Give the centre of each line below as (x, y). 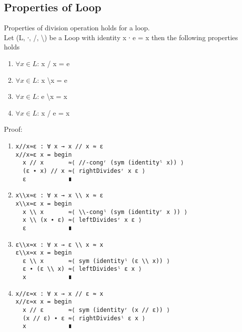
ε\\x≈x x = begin (44, 253)
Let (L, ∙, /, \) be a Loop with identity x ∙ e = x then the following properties (121, 37)
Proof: (13, 129)
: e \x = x (52, 96)
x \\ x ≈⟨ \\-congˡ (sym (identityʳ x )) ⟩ (105, 212)
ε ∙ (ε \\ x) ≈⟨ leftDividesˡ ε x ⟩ (82, 269)
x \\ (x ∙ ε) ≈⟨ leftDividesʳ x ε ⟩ (82, 220)
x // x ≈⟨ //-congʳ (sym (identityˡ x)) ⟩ (103, 163)
